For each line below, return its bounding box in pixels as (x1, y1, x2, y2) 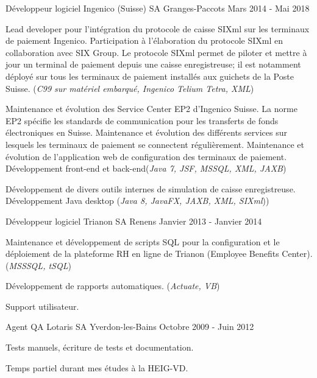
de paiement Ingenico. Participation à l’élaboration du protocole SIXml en (5, 34, 283, 47)
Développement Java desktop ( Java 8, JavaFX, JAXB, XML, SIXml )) (5, 194, 269, 207)
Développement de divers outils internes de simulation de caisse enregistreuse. (5, 182, 296, 195)
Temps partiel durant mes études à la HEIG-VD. (5, 361, 188, 374)
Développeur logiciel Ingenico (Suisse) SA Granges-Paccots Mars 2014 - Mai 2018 (5, 2, 310, 14)
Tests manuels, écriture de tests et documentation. (5, 341, 194, 354)
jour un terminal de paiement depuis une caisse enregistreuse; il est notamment (5, 58, 301, 71)
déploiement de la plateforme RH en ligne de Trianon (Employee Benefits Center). (5, 247, 313, 260)
